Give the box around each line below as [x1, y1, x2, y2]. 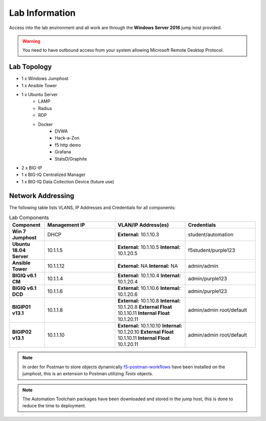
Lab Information [9, 7, 76, 18]
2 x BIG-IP [21, 165, 42, 171]
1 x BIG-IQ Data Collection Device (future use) [21, 178, 114, 184]
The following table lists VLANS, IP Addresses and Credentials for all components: [9, 205, 176, 210]
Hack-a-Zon [55, 135, 80, 141]
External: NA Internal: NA [117, 263, 178, 270]
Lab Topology [9, 63, 52, 71]
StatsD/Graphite [55, 156, 87, 162]
